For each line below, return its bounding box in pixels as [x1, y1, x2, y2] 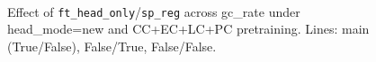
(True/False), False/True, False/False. [7, 36, 217, 55]
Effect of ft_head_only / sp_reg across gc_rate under [7, 2, 300, 20]
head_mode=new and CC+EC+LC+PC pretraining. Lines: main [7, 19, 370, 38]
